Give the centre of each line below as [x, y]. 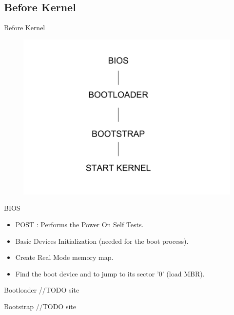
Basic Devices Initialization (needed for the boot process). [102, 241]
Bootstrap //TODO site [40, 306]
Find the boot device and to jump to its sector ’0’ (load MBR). [110, 273]
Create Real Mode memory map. [64, 257]
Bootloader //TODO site [42, 290]
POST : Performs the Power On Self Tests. [79, 224]
